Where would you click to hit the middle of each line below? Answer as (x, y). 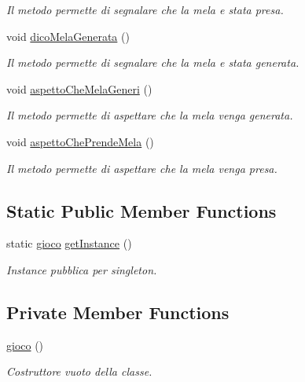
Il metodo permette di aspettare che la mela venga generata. (150, 115)
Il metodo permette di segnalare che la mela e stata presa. (145, 9)
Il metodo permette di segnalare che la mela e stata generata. (153, 62)
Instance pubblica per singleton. (82, 269)
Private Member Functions (118, 312)
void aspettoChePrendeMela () (80, 141)
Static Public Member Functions (141, 210)
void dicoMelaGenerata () (68, 36)
